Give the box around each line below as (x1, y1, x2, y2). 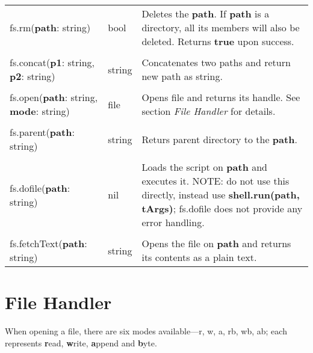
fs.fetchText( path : (10, 236, 87, 250)
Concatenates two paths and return (141, 55, 291, 69)
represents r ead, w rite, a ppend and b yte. (5, 336, 157, 349)
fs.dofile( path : (10, 180, 70, 195)
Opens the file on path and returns (141, 236, 291, 250)
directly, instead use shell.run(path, (141, 188, 300, 201)
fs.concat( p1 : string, (10, 55, 95, 69)
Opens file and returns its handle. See (141, 90, 300, 104)
